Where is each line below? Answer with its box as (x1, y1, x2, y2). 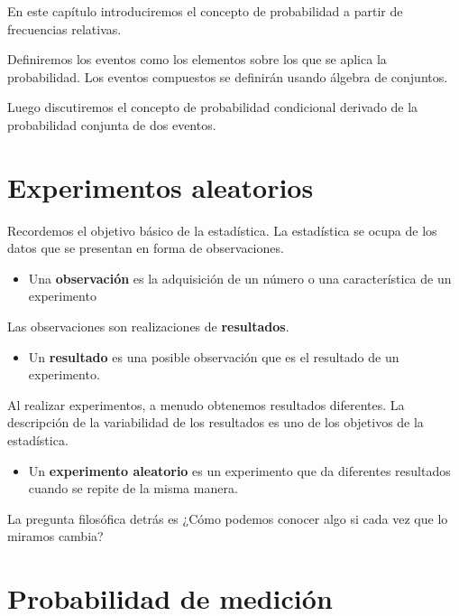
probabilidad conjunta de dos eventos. (7, 115, 216, 134)
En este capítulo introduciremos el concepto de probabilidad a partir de (7, 2, 403, 20)
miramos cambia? (7, 527, 104, 546)
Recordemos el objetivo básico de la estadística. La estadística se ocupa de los (7, 220, 437, 239)
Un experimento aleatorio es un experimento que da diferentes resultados (28, 461, 451, 480)
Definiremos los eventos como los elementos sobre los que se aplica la (7, 50, 387, 69)
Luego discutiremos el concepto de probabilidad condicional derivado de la (7, 98, 418, 117)
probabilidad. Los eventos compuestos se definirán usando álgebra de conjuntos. (7, 67, 448, 86)
